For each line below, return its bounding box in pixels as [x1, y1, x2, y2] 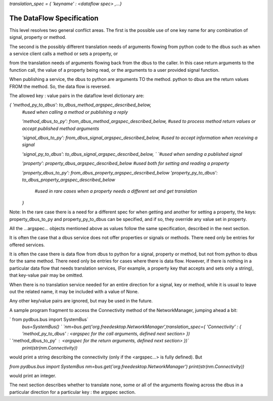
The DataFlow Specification [9, 14, 99, 22]
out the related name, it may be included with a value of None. [9, 289, 139, 295]
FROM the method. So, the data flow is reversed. [9, 83, 111, 90]
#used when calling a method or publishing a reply [22, 109, 128, 115]
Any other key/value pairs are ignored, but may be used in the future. [9, 298, 153, 304]
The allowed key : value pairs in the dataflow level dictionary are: [9, 93, 144, 99]
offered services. [9, 242, 45, 248]
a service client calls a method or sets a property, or [9, 51, 118, 57]
